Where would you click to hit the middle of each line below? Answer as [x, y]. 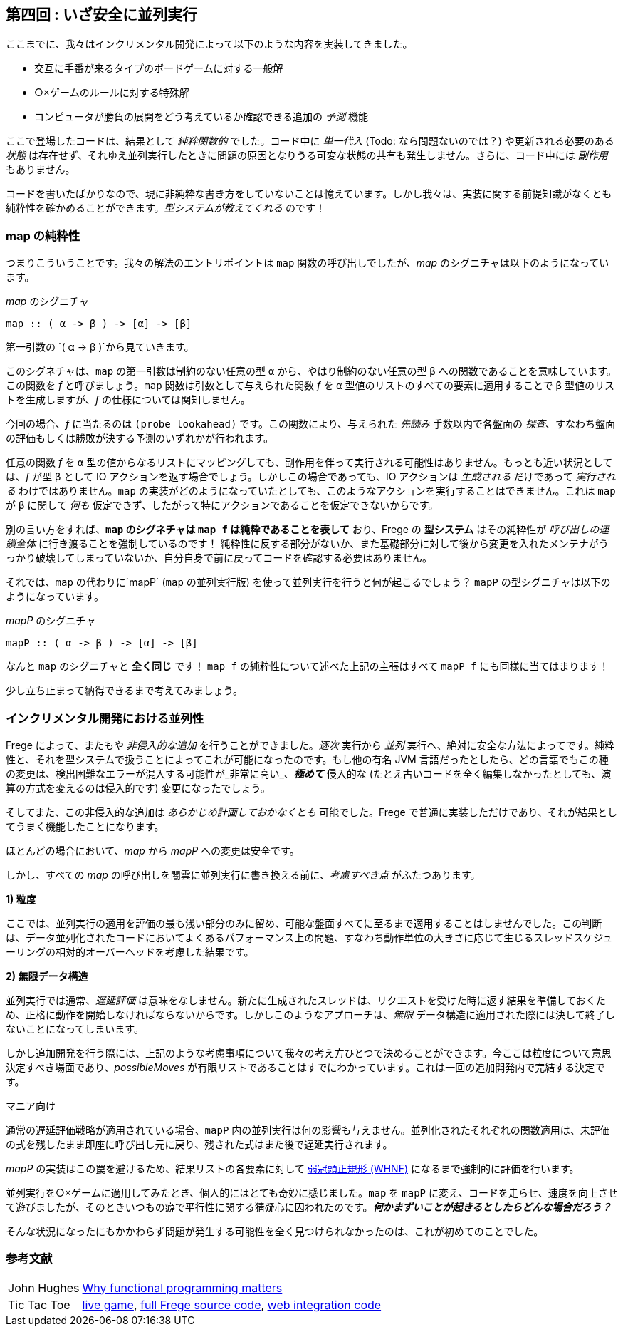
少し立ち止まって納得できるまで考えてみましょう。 [124, 691]
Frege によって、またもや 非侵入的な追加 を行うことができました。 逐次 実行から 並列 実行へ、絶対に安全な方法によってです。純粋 [310, 745]
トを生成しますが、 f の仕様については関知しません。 [128, 400]
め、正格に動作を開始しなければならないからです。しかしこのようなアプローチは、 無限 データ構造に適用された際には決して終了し [310, 1014]
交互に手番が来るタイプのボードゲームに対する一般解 [159, 68]
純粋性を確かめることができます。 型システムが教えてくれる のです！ [166, 208]
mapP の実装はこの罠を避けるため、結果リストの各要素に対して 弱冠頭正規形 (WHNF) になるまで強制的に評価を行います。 [293, 1168]
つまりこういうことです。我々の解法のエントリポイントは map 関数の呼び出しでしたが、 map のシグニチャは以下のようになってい [308, 263]
